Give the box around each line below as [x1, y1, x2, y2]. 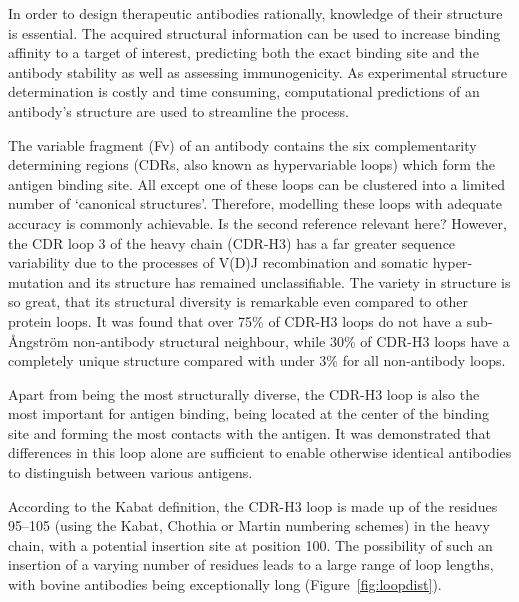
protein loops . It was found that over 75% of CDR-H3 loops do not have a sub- [8, 310, 493, 331]
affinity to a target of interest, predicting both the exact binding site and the [8, 42, 479, 63]
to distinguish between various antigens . [8, 462, 253, 483]
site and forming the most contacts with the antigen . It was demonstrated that [8, 422, 492, 443]
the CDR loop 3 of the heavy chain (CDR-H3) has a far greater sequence [8, 232, 456, 253]
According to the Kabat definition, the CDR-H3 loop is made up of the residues [8, 495, 498, 516]
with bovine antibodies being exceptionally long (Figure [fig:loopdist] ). [8, 574, 442, 595]
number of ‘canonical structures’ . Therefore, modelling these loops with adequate [8, 193, 503, 214]
